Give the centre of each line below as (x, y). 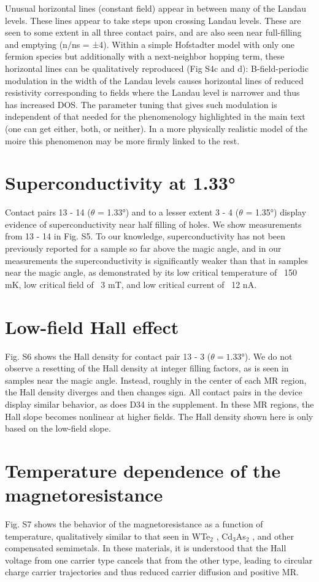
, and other (273, 536)
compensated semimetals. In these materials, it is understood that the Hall (146, 548)
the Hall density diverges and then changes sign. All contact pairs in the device (154, 392)
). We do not (268, 356)
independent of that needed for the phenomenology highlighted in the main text (155, 116)
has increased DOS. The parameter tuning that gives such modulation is (141, 104)
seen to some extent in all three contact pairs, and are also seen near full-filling (153, 32)
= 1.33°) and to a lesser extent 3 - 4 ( (168, 212)
